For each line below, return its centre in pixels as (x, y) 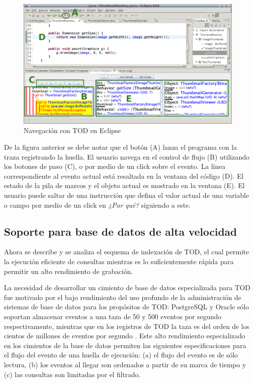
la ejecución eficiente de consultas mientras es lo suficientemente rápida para (119, 261)
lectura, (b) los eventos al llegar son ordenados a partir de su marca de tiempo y (125, 364)
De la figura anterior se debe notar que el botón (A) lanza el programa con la (121, 147)
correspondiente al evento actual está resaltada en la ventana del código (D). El (124, 176)
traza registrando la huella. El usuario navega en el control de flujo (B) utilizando (127, 156)
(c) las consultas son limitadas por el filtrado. (72, 374)
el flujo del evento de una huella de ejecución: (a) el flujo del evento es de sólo (121, 355)
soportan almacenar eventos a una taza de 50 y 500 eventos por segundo (113, 316)
